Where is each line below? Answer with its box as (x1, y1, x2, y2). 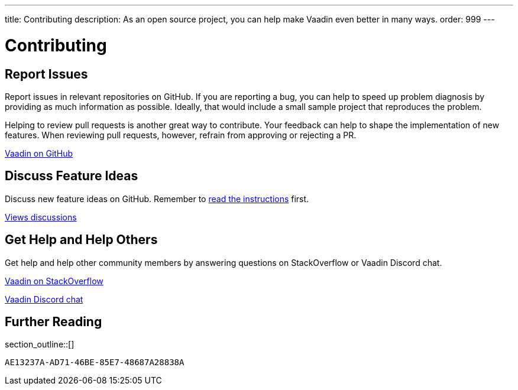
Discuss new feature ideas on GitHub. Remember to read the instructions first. (5, 193, 309, 204)
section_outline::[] (5, 339, 75, 350)
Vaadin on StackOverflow (5, 275, 103, 286)
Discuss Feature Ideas (5, 168, 138, 184)
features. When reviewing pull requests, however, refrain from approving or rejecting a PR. (5, 129, 357, 140)
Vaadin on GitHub (5, 148, 73, 158)
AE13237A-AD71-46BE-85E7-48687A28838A (5, 357, 184, 368)
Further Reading (5, 314, 102, 330)
